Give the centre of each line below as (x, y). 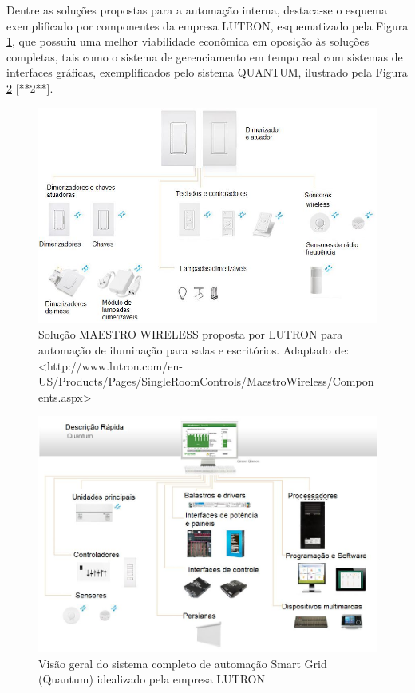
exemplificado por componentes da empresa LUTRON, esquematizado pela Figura (207, 25)
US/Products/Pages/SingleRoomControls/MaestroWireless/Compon (206, 381)
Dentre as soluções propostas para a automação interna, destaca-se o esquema (197, 10)
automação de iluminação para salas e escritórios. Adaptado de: (194, 349)
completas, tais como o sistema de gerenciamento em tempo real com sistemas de (205, 56)
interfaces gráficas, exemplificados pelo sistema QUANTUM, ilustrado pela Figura (207, 72)
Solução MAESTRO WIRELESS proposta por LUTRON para (191, 334)
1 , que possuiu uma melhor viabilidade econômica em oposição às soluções (188, 41)
